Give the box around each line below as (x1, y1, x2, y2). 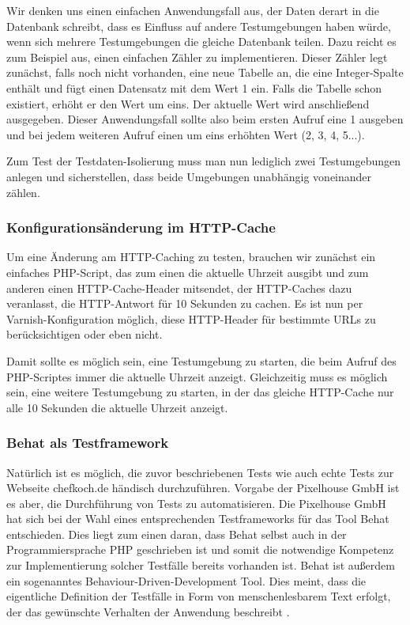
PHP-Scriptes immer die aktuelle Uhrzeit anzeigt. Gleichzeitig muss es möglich (6, 368, 388, 384)
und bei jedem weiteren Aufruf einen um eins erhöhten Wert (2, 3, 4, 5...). (6, 126, 365, 142)
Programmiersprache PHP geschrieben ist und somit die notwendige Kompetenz (6, 541, 394, 558)
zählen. (6, 184, 40, 200)
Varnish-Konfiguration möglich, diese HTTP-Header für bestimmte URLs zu (6, 310, 376, 327)
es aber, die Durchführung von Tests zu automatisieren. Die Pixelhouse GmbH (6, 494, 386, 511)
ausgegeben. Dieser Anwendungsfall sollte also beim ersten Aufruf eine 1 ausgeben (6, 111, 404, 127)
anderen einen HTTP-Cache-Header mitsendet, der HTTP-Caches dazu (6, 279, 352, 296)
